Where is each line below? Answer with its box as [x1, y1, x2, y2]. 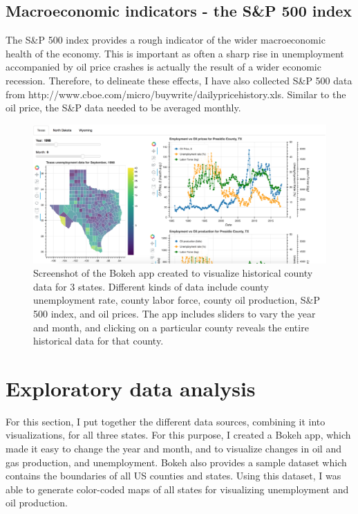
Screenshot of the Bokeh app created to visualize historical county [33, 266, 313, 280]
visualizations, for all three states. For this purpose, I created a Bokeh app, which [6, 428, 351, 442]
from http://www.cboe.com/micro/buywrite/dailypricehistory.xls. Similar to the [6, 86, 346, 101]
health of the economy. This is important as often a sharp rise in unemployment [6, 46, 344, 60]
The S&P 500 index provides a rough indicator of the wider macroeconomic [6, 33, 326, 47]
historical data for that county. [33, 333, 164, 348]
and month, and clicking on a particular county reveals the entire [33, 320, 309, 334]
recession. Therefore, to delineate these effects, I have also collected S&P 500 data [6, 73, 352, 87]
